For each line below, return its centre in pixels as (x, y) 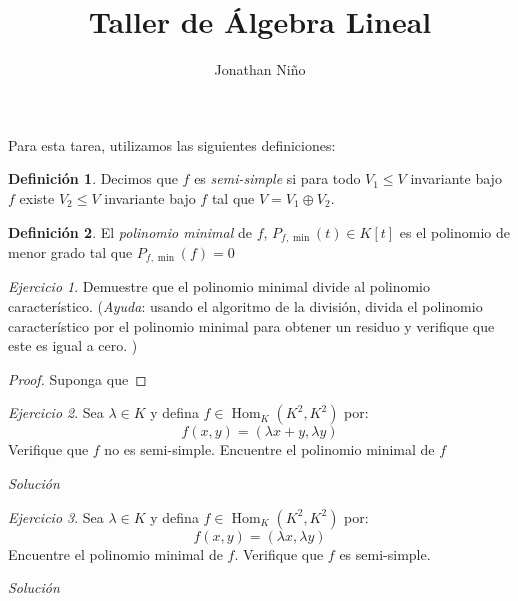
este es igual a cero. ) (73, 345)
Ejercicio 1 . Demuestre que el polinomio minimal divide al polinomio (219, 286)
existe (37, 197)
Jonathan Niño (260, 69)
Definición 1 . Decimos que (93, 178)
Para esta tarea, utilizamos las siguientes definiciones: (172, 144)
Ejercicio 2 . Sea (56, 412)
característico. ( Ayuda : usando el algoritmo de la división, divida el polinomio (245, 306)
